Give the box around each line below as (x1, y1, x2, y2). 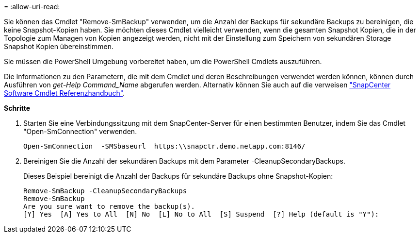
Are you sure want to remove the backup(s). (23, 203, 195, 210)
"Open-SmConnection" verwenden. (23, 127, 137, 135)
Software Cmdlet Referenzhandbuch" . (4, 89, 125, 97)
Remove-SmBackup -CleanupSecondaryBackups (23, 187, 187, 195)
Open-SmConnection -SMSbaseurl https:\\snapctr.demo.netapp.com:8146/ (23, 142, 306, 150)
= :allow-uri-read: (4, 2, 60, 11)
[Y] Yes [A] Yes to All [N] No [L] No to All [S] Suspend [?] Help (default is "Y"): (23, 210, 379, 218)
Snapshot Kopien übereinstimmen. (4, 42, 114, 51)
